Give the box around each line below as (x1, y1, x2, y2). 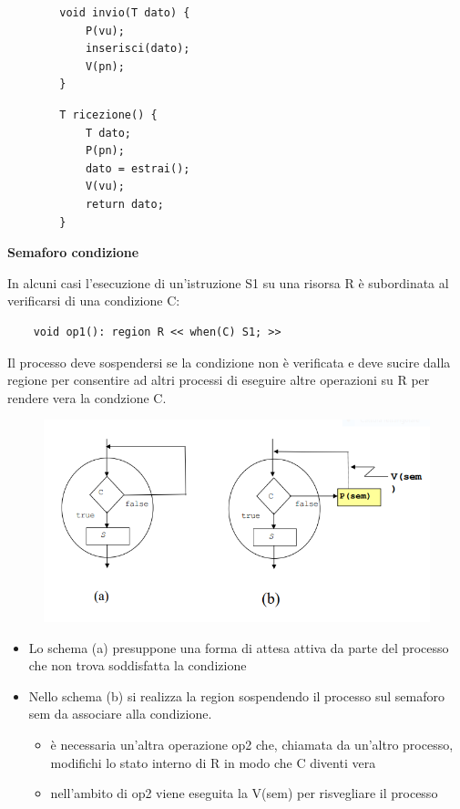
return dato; (85, 197, 164, 211)
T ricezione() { (59, 108, 158, 121)
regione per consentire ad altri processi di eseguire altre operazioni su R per (7, 370, 430, 389)
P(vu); (85, 24, 125, 37)
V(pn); (85, 59, 125, 73)
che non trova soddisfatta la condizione (28, 656, 247, 675)
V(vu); (85, 180, 125, 193)
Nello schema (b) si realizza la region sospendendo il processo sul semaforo (28, 686, 445, 705)
